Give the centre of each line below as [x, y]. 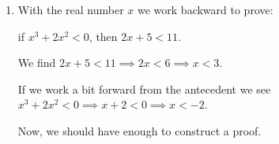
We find [37, 63]
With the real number [71, 9]
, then [103, 36]
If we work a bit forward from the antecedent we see [144, 89]
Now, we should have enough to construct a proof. [139, 130]
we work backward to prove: [205, 9]
